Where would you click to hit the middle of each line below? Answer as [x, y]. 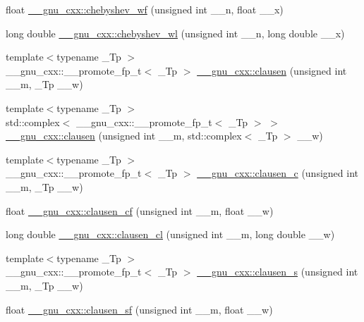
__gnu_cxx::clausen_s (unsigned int [278, 272]
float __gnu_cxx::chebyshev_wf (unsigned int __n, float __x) [145, 9]
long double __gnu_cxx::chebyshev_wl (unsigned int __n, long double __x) [175, 33]
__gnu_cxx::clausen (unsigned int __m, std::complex [124, 136]
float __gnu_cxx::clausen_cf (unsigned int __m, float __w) [140, 210]
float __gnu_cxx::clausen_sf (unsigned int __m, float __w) [139, 309]
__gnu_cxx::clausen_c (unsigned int [278, 173]
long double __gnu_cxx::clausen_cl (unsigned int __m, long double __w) [170, 234]
